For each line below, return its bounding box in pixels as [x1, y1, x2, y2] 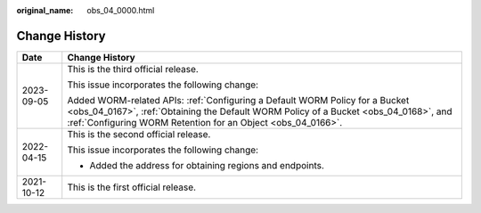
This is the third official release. [67, 62, 200, 75]
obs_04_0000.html [86, 5, 155, 15]
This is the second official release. [67, 127, 211, 140]
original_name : [16, 5, 74, 15]
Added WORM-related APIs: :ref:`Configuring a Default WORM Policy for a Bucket [67, 94, 410, 106]
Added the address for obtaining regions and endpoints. [89, 159, 325, 171]
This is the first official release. [67, 181, 196, 193]
